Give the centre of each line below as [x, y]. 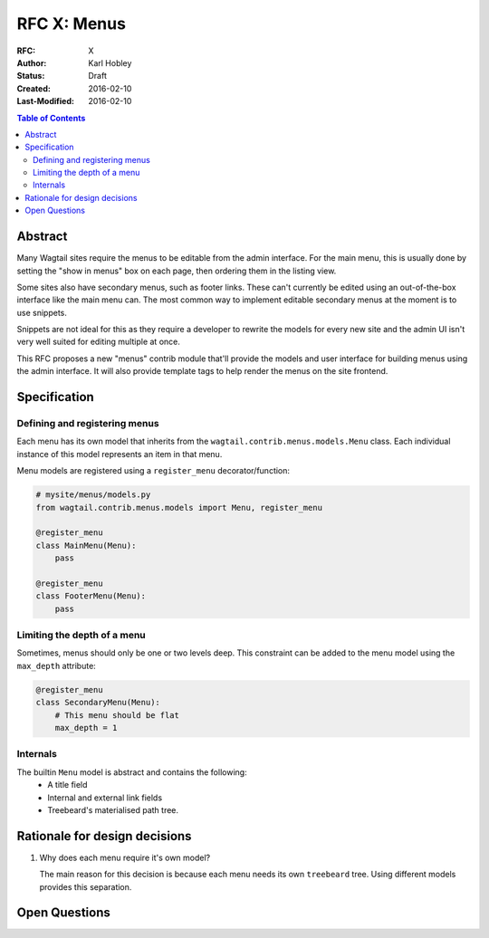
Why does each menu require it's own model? [125, 857]
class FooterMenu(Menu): [91, 596]
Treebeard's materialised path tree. [113, 809]
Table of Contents [51, 118]
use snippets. [42, 312]
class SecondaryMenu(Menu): [98, 703]
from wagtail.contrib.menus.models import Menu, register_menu [179, 507]
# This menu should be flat [117, 715]
